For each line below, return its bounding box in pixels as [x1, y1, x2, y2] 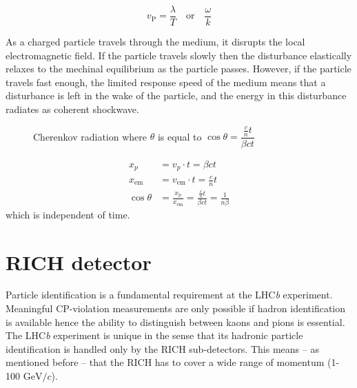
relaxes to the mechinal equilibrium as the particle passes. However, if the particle [6, 61, 351, 76]
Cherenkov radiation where [33, 129, 147, 143]
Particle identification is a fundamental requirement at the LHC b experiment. [6, 287, 333, 302]
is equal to [157, 129, 202, 143]
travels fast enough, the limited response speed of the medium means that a [6, 74, 326, 89]
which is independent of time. [6, 207, 130, 221]
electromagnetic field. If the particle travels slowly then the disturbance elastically [6, 48, 352, 62]
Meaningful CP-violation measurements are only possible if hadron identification [6, 301, 346, 316]
